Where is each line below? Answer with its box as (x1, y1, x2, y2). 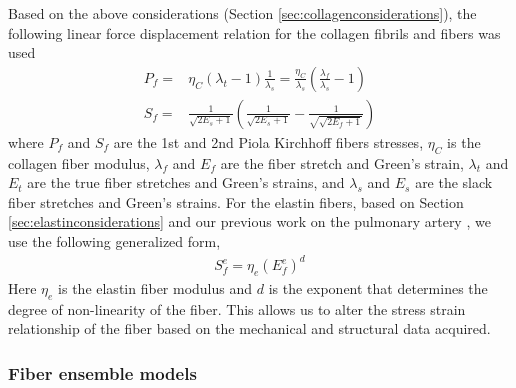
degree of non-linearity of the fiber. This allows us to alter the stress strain (8, 298, 466, 319)
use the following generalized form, (8, 231, 221, 252)
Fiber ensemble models (8, 360, 197, 385)
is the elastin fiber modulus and (58, 277, 253, 298)
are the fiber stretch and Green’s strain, (220, 152, 464, 173)
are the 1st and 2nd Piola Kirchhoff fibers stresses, (113, 131, 424, 152)
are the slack (415, 172, 493, 193)
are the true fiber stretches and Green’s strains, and (27, 172, 345, 193)
